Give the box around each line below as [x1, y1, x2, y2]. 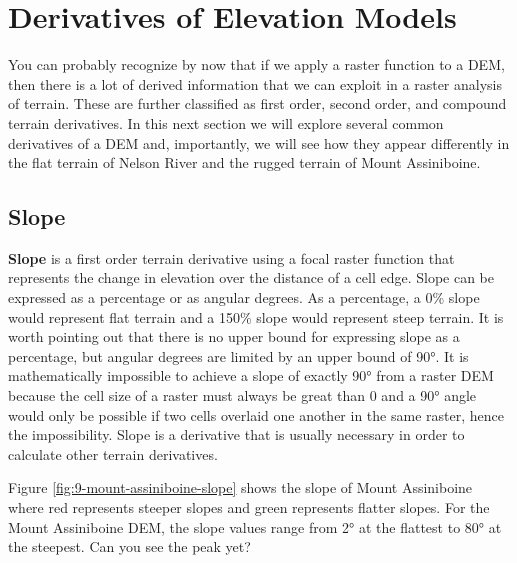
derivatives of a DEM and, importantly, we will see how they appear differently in [8, 132, 510, 153]
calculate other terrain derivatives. [8, 443, 218, 464]
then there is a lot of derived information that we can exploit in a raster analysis [8, 73, 503, 94]
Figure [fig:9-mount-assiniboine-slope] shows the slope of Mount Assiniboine [8, 477, 473, 498]
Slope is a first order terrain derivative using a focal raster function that [8, 247, 455, 268]
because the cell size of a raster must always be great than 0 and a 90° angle [8, 385, 477, 406]
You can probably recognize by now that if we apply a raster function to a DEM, [8, 54, 505, 75]
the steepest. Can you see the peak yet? [8, 536, 251, 557]
